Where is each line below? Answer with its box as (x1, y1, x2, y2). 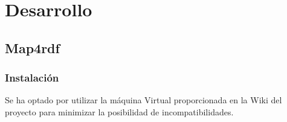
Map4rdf (5, 38, 60, 57)
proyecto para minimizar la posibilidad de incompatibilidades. (5, 105, 234, 118)
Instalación (5, 70, 59, 85)
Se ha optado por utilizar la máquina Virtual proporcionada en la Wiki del (5, 94, 282, 106)
